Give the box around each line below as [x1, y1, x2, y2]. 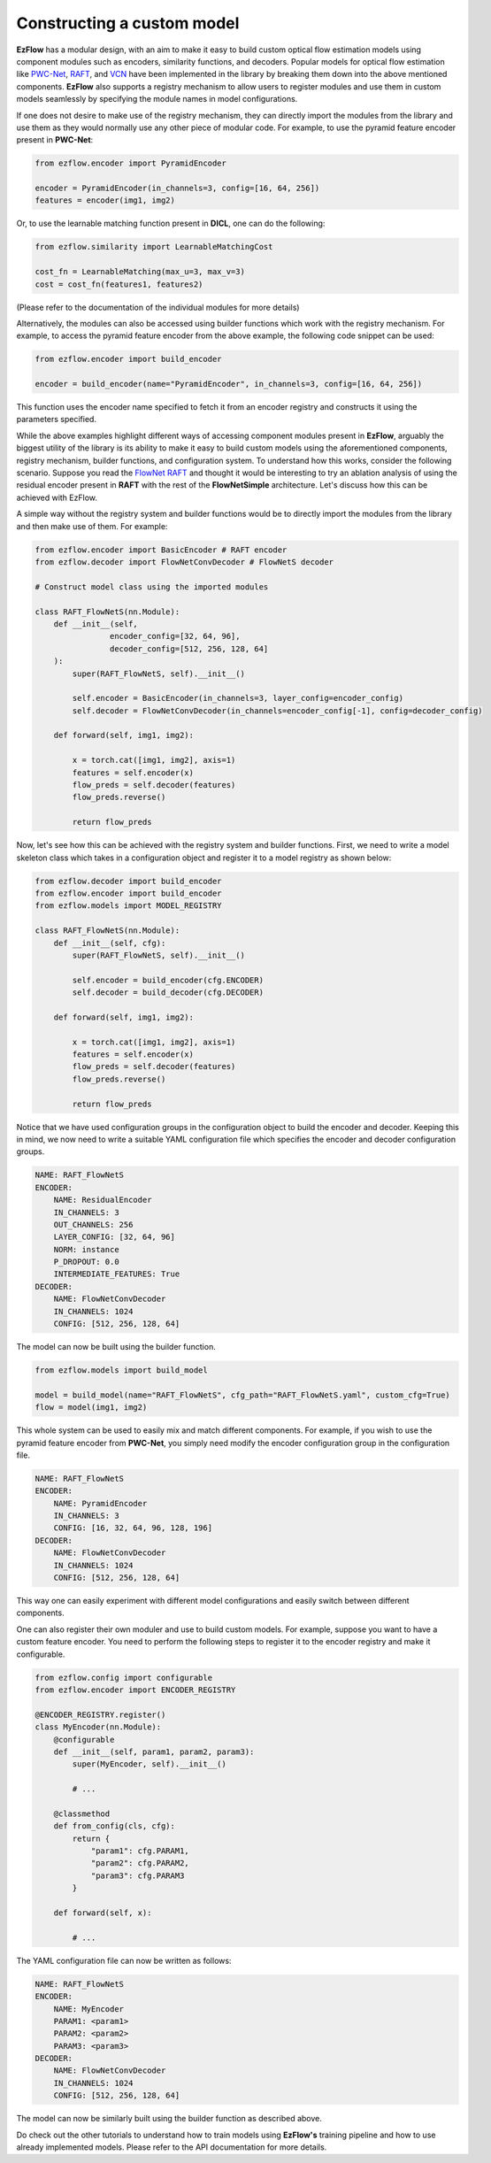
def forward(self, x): [53, 1907, 152, 1918]
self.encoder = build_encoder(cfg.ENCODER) [72, 974, 265, 985]
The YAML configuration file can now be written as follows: [16, 1955, 232, 1966]
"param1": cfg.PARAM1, [90, 1846, 189, 1856]
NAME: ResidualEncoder [53, 1195, 152, 1205]
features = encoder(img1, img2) [35, 196, 176, 205]
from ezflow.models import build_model [35, 1365, 208, 1375]
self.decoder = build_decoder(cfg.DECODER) [72, 988, 265, 997]
